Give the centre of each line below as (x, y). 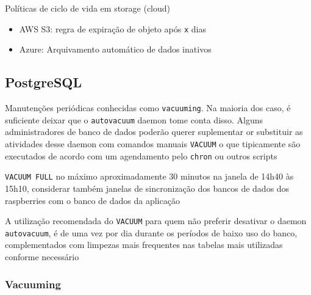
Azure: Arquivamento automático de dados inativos (115, 49)
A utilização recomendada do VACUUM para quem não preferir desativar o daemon (156, 221)
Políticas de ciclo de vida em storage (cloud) (88, 8)
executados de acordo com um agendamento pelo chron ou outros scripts (141, 155)
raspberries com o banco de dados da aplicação (92, 200)
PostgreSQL (44, 82)
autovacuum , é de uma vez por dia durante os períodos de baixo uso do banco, (151, 232)
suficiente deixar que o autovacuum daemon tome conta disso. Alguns (134, 119)
